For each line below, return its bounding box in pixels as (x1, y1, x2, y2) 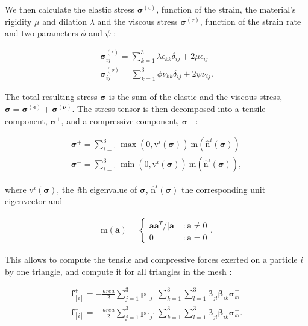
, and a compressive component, (61, 114, 179, 127)
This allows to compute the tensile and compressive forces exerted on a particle (5, 253, 298, 266)
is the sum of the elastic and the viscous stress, (108, 90, 283, 103)
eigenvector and (5, 195, 63, 207)
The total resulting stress (5, 90, 98, 103)
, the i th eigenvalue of (57, 183, 137, 195)
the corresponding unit (181, 183, 266, 195)
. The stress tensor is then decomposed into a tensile (72, 102, 266, 114)
